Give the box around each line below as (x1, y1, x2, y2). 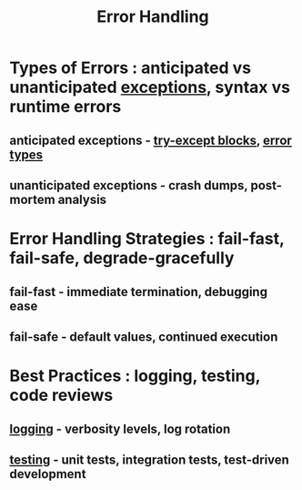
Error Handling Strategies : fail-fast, (9, 229, 285, 250)
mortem (9, 191, 56, 207)
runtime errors (9, 97, 122, 117)
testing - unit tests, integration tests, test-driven (9, 452, 289, 467)
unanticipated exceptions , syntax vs (9, 77, 291, 97)
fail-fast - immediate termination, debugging (9, 284, 268, 300)
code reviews (9, 385, 114, 406)
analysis (57, 191, 107, 207)
